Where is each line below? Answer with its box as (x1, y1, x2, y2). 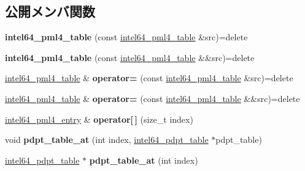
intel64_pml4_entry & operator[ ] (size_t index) (5, 112, 193, 125)
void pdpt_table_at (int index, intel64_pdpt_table (5, 133, 209, 146)
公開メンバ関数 (5, 2, 95, 21)
